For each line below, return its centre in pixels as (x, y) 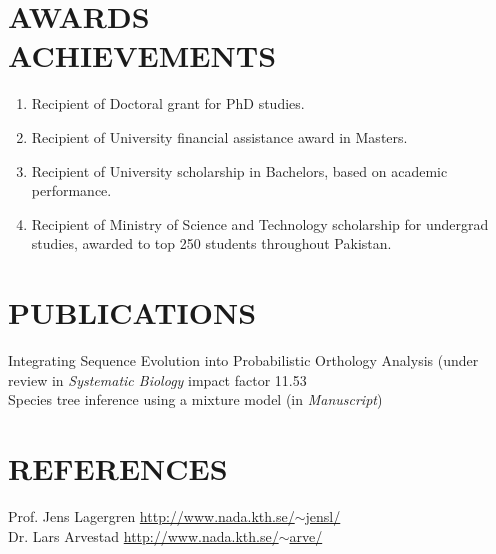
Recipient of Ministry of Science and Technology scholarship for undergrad (260, 223)
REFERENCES (118, 467)
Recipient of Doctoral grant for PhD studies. (168, 103)
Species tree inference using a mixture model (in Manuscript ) (195, 399)
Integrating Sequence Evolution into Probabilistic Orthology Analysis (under (243, 360)
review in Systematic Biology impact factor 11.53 (157, 379)
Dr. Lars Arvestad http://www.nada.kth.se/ (143, 535)
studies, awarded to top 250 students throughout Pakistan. (211, 243)
